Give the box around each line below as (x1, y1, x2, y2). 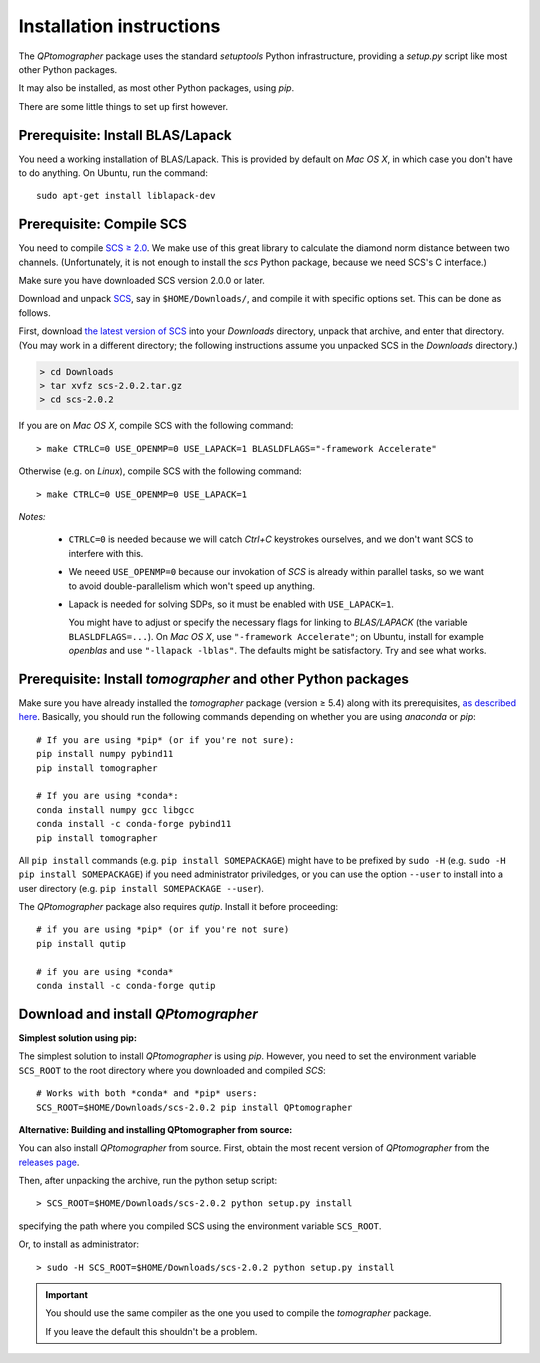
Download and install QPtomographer (18, 1005, 259, 1022)
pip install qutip (36, 938, 127, 949)
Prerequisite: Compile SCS (18, 216, 187, 233)
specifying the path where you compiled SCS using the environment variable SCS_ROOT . (18, 1220, 382, 1232)
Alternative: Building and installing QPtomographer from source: (18, 1123, 293, 1135)
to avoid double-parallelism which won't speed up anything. (68, 580, 315, 592)
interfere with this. (68, 547, 144, 559)
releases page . (18, 1156, 80, 1168)
